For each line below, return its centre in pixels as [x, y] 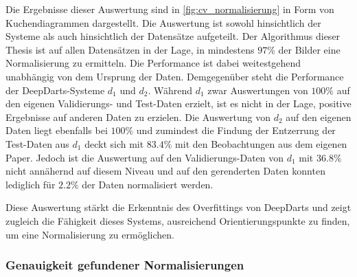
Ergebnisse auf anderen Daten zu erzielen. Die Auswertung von [138, 117]
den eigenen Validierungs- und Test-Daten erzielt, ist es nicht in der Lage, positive [178, 103]
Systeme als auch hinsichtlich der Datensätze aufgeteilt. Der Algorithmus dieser [173, 36]
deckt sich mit [114, 143]
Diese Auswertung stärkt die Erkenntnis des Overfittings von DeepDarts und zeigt [178, 207]
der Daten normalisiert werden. [148, 184]
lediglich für [31, 184]
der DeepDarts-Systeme [55, 90]
